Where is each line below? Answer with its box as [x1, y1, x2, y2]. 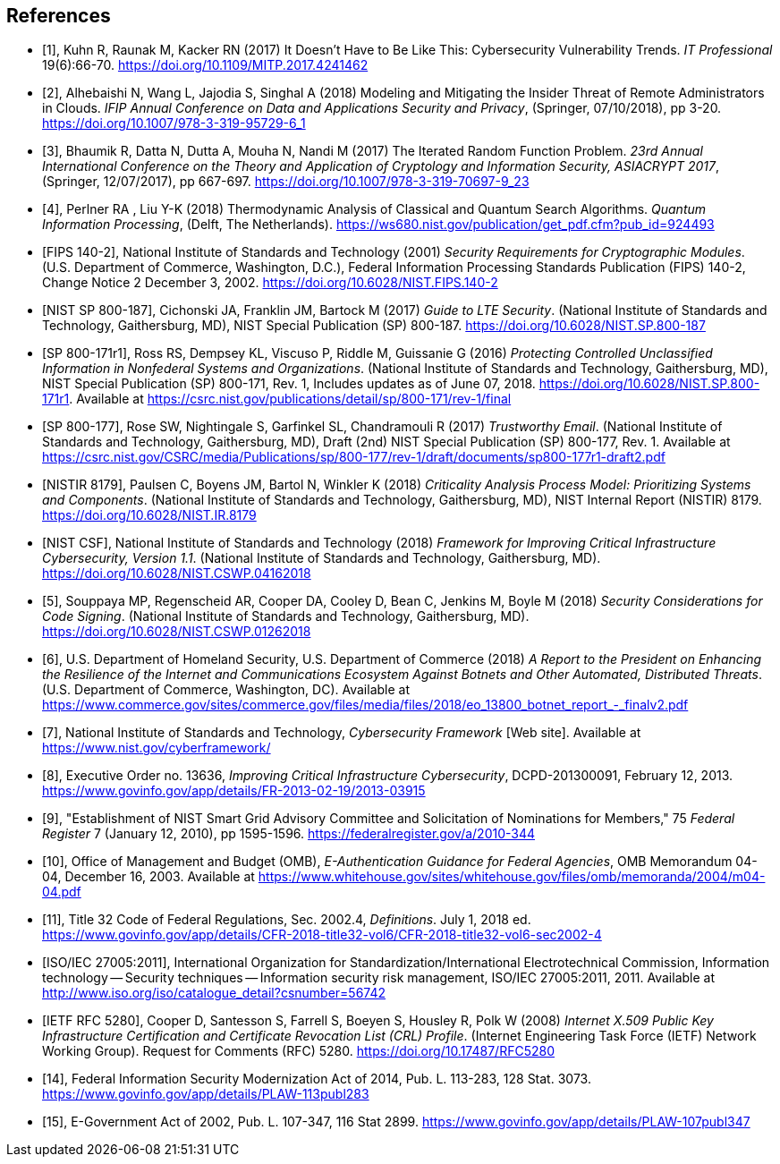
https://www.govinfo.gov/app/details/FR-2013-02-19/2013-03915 [42, 783, 426, 799]
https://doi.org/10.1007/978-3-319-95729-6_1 [42, 115, 306, 132]
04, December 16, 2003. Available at [42, 869, 255, 885]
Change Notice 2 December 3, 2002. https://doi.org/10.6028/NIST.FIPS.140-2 [42, 275, 498, 291]
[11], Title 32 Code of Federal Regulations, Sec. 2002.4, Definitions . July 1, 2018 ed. [42, 912, 531, 928]
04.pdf [42, 884, 81, 900]
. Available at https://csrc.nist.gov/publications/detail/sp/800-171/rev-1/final [69, 391, 512, 407]
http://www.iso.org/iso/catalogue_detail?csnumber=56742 [42, 985, 386, 1001]
